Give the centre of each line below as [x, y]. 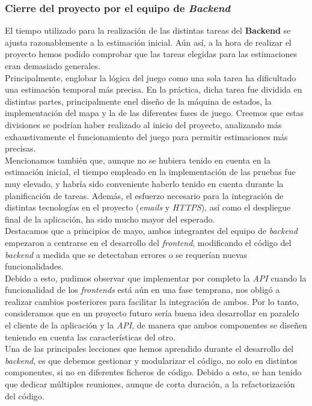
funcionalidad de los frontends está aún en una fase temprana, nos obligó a [142, 290]
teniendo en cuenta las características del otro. [90, 337]
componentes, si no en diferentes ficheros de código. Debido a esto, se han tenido [153, 372]
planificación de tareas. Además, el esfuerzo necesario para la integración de [144, 195]
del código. [25, 395]
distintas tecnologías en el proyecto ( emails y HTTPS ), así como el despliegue [148, 207]
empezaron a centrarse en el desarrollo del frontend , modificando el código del [148, 242]
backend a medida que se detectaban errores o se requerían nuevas [126, 254]
